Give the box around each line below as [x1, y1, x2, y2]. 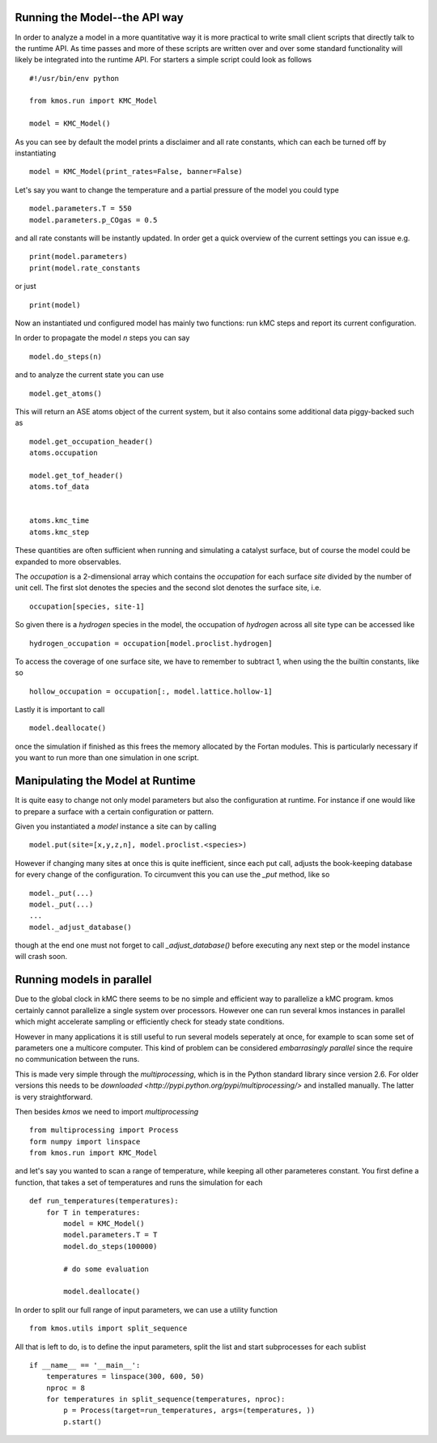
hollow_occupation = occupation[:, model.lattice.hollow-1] [29, 686, 273, 696]
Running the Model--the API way [15, 11, 184, 24]
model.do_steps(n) [29, 352, 103, 361]
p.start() [63, 1417, 103, 1426]
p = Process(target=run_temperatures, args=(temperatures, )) [63, 1406, 316, 1415]
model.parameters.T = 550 [29, 204, 133, 214]
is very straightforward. [15, 1092, 93, 1101]
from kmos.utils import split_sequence [29, 1324, 188, 1333]
